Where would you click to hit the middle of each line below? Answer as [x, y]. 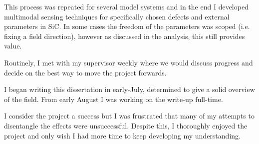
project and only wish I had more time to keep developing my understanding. [122, 135]
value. [13, 46]
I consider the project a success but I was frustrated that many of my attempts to [129, 116]
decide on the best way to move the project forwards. [85, 72]
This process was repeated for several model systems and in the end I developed [126, 6]
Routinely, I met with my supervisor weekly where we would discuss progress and [129, 62]
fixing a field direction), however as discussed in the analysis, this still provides [125, 36]
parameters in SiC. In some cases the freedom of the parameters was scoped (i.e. [127, 26]
